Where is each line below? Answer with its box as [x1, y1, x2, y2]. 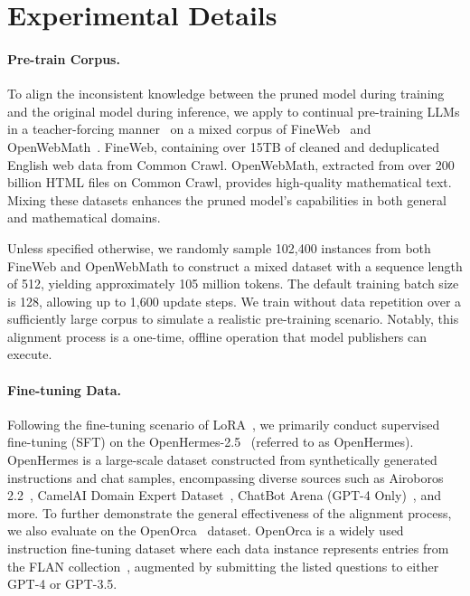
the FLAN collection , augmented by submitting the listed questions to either [7, 556, 439, 575]
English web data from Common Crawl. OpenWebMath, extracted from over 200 [7, 155, 455, 174]
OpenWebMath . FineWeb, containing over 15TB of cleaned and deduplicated [7, 137, 440, 156]
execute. [7, 345, 52, 364]
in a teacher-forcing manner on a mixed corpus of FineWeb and [7, 119, 371, 138]
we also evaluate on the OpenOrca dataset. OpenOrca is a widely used [7, 521, 404, 540]
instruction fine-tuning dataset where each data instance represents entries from [7, 539, 449, 558]
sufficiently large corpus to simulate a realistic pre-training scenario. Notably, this [7, 309, 459, 328]
